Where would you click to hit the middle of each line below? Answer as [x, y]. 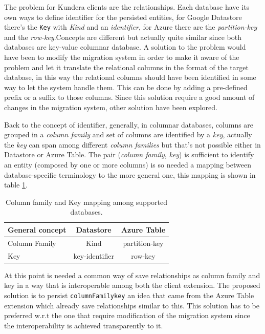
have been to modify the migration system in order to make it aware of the [122, 57]
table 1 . [16, 185]
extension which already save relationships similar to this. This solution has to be [132, 305]
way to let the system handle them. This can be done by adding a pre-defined [126, 87]
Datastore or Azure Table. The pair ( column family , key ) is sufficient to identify [129, 154]
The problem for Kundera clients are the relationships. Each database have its [127, 7]
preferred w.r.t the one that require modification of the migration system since [127, 315]
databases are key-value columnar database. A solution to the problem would [125, 47]
